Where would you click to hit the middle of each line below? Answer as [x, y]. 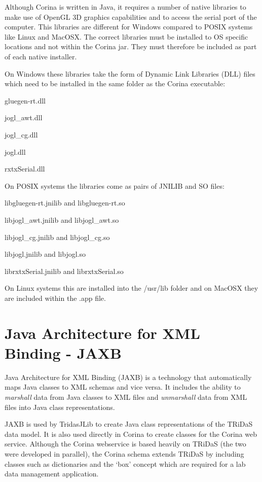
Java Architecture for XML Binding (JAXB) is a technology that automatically [128, 377]
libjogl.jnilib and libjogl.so [45, 254]
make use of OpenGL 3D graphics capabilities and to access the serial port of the [131, 16]
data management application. [52, 474]
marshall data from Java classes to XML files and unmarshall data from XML [126, 397]
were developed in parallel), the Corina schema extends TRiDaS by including [124, 453]
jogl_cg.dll [21, 134]
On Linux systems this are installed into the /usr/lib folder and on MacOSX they [132, 288]
